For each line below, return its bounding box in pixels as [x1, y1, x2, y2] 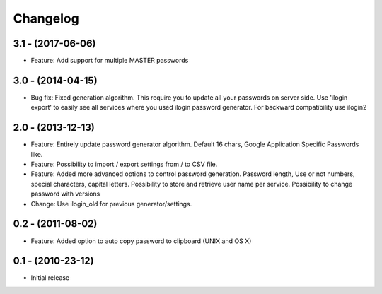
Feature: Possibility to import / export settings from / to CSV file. [30, 160, 218, 169]
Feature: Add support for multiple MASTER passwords [30, 57, 189, 65]
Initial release [30, 274, 70, 282]
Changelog [13, 11, 79, 26]
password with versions [30, 189, 100, 198]
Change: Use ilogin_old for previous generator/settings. [30, 199, 192, 208]
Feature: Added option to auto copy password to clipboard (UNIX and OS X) [30, 237, 252, 245]
